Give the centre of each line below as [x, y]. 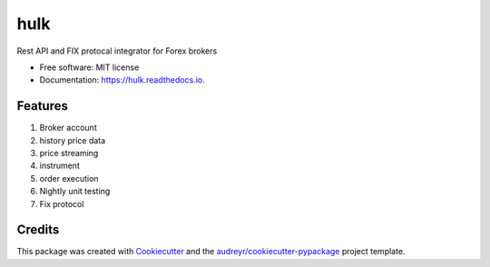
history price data [73, 140]
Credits [38, 230]
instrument [60, 166]
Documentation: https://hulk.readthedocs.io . [122, 80]
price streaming [69, 153]
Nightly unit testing [75, 192]
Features [42, 106]
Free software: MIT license [89, 67]
